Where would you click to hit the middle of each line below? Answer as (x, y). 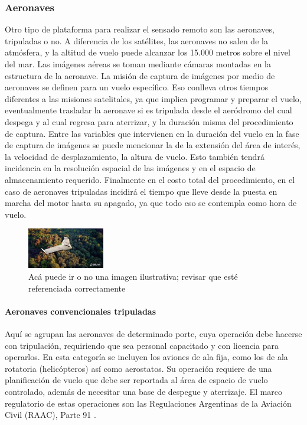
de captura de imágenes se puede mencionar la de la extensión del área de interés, (153, 145)
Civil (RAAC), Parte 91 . (50, 415)
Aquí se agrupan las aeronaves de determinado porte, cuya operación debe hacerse (153, 333)
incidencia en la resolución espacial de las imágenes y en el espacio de (130, 168)
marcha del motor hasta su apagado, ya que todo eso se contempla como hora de (151, 203)
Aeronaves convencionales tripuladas (81, 311)
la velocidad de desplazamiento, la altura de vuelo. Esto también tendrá (135, 156)
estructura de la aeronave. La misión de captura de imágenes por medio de (140, 75)
